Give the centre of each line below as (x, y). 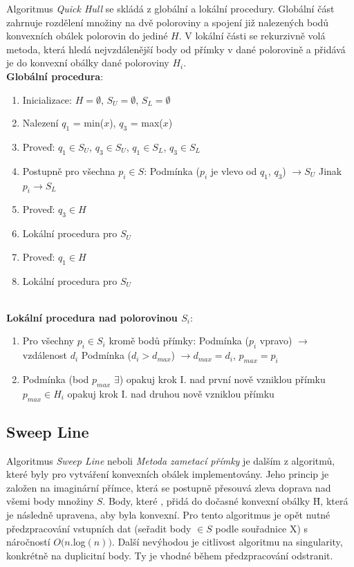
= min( (88, 123)
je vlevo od (234, 170)
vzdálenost (45, 355)
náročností (28, 542)
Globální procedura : (55, 76)
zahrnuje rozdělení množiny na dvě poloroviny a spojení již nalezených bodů (168, 22)
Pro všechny (48, 341)
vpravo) (276, 341)
